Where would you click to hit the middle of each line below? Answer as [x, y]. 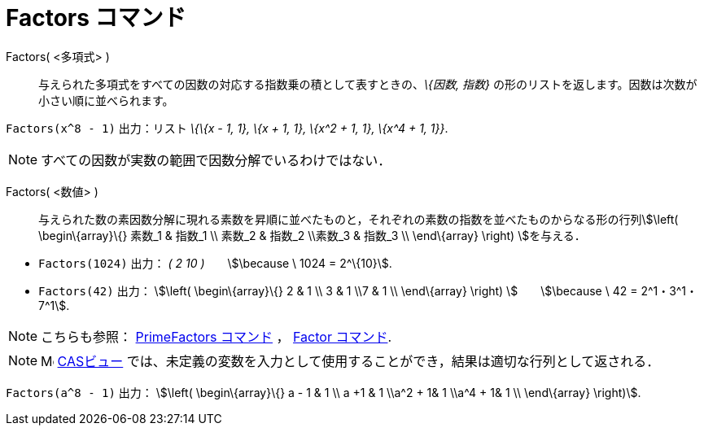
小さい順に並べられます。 [106, 100]
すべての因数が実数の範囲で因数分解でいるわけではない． [216, 160]
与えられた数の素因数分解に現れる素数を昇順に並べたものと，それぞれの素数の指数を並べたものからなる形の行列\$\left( [359, 219]
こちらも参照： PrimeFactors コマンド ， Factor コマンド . [216, 336]
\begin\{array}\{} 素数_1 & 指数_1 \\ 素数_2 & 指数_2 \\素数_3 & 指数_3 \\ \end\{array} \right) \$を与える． [312, 235]
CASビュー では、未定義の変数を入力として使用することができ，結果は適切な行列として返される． [359, 361]
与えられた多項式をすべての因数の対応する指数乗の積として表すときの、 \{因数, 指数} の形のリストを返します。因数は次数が [368, 84]
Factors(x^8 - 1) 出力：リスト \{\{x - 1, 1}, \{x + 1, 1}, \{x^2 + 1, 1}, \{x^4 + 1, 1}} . [227, 128]
